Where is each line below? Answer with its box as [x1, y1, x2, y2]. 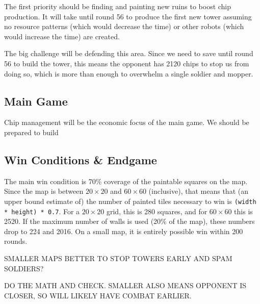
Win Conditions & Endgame [4, 151, 157, 167]
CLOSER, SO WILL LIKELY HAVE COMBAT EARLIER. [4, 290, 192, 300]
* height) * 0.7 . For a [4, 206, 80, 216]
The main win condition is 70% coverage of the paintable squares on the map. [4, 175, 248, 186]
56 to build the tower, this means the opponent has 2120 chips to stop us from [4, 58, 249, 68]
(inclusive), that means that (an [148, 186, 248, 196]
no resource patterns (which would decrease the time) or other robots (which [4, 21, 244, 32]
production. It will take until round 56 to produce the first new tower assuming [4, 11, 252, 21]
